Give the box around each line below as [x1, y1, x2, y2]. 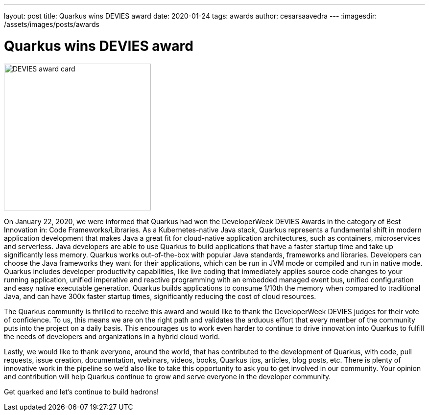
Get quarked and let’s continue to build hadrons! [4, 387, 159, 396]
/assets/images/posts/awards [4, 20, 99, 28]
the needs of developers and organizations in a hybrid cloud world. [4, 332, 220, 341]
